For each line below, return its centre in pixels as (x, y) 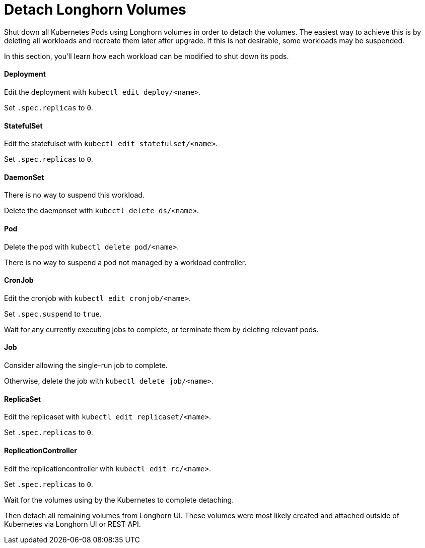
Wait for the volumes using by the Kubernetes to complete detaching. (119, 500)
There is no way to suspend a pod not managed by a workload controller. (125, 262)
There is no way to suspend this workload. (74, 195)
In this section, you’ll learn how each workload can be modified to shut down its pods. (147, 56)
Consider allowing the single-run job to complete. (86, 366)
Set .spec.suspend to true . (53, 314)
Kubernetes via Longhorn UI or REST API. (73, 524)
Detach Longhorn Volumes (95, 10)
